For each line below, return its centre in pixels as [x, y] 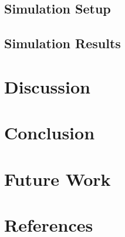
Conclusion [50, 133]
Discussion [47, 86]
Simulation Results [62, 43]
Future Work [58, 178]
